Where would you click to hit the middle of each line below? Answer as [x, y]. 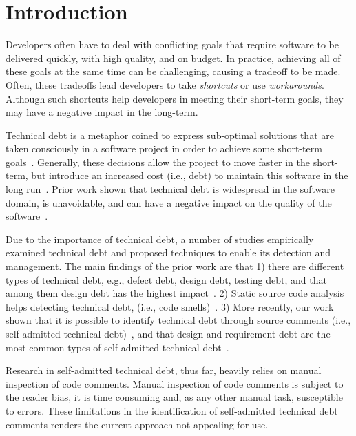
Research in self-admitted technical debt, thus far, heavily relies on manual [164, 370]
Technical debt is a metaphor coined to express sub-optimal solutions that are [170, 135]
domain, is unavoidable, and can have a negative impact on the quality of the [169, 202]
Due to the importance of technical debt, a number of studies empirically [160, 239]
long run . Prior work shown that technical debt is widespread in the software [170, 189]
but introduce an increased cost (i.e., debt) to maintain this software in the [190, 175]
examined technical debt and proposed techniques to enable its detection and [168, 252]
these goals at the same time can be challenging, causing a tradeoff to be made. [173, 71]
